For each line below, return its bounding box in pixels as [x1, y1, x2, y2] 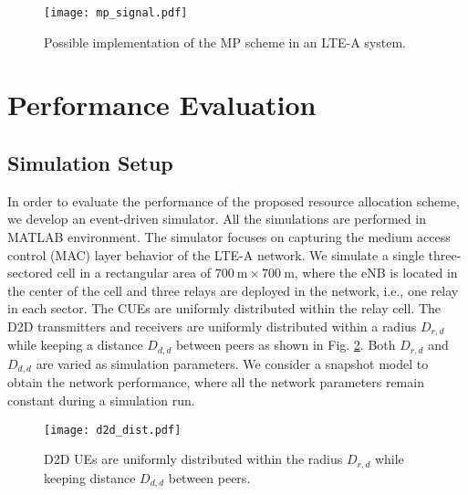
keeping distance [44, 468, 136, 487]
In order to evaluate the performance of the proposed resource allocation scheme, [7, 191, 460, 210]
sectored [7, 263, 53, 282]
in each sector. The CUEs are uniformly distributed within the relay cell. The [7, 299, 442, 318]
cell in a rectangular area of [57, 263, 212, 282]
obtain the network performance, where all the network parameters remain [7, 373, 424, 392]
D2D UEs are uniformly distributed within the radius [44, 449, 343, 469]
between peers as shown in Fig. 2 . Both [175, 335, 396, 354]
